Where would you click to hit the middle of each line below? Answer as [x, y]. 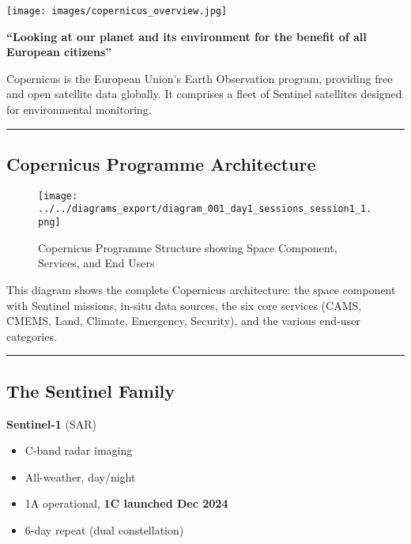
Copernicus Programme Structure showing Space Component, [188, 247]
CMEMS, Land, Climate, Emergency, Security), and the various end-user [183, 321]
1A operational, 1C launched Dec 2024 [126, 503]
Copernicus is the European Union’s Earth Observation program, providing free [200, 78]
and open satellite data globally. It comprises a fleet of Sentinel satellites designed [204, 94]
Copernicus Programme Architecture [161, 164]
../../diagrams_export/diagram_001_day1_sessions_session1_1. [205, 209]
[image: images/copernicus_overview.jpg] [117, 11]
